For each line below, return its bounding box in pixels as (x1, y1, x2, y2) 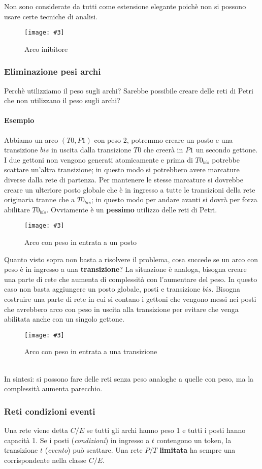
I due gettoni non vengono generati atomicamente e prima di (4, 154, 193, 165)
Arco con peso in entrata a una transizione (24, 346, 157, 357)
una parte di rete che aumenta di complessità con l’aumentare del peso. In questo (4, 273, 257, 284)
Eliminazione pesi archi (4, 65, 101, 78)
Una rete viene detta (4, 425, 69, 435)
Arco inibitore (24, 43, 68, 54)
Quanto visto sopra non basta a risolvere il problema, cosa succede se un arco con (4, 254, 258, 264)
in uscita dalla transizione (51, 144, 132, 155)
